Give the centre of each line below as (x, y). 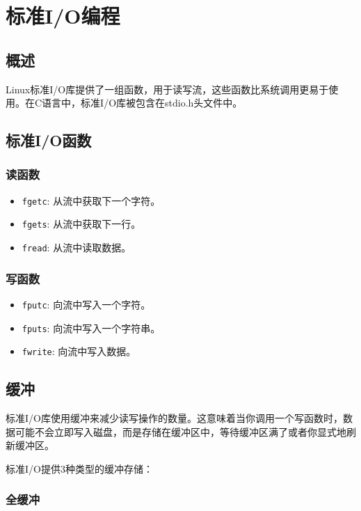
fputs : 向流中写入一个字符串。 (91, 328)
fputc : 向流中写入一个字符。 (86, 304)
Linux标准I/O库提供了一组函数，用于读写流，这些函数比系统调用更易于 (167, 89)
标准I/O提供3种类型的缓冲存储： (79, 468)
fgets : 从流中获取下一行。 (81, 224)
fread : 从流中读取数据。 (77, 247)
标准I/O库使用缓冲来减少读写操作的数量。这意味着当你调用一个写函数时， (174, 418)
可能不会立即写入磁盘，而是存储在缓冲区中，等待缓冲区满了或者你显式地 (180, 431)
